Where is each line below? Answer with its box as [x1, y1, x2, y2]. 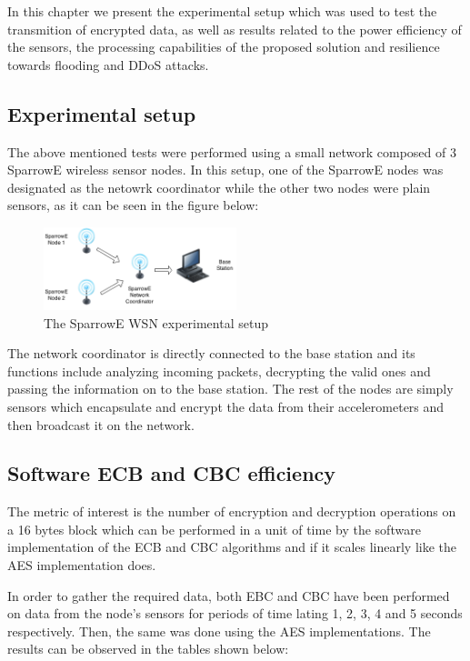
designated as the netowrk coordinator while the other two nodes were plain [7, 177, 431, 196]
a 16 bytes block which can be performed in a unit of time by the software [7, 519, 421, 538]
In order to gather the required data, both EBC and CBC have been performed [7, 586, 450, 605]
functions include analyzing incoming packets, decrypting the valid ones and [7, 361, 431, 380]
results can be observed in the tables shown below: [7, 639, 289, 658]
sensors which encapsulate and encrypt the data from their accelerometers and [7, 396, 445, 416]
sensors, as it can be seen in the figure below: [7, 195, 259, 215]
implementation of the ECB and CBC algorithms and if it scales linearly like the [7, 537, 456, 556]
